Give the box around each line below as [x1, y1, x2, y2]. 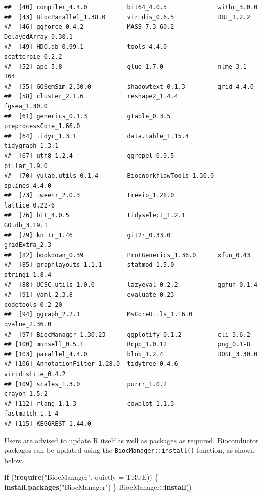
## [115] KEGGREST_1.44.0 [4, 420, 91, 427]
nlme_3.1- [217, 63, 250, 70]
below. [4, 454, 24, 465]
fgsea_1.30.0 [4, 102, 48, 110]
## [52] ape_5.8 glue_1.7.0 [4, 63, 163, 70]
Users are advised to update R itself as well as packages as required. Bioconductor [4, 435, 259, 445]
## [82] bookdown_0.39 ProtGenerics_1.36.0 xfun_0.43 [4, 251, 250, 259]
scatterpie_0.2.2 [4, 53, 62, 60]
